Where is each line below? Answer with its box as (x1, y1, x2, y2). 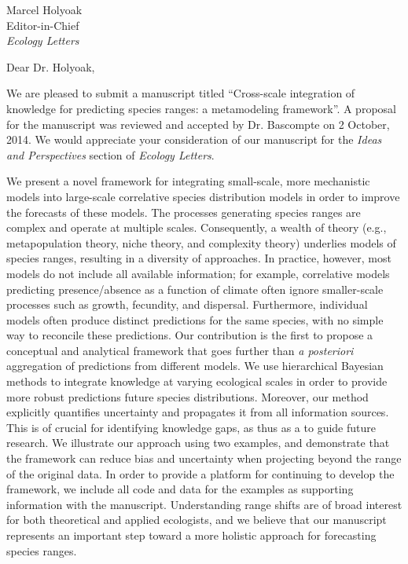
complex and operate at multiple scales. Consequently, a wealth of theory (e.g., (6, 219, 387, 236)
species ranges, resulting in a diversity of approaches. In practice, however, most (6, 250, 391, 266)
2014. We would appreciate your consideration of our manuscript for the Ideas (6, 131, 382, 148)
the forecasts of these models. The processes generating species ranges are (6, 203, 361, 220)
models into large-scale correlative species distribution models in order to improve (6, 188, 400, 204)
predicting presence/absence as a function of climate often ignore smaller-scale (6, 280, 384, 297)
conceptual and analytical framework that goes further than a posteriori (6, 342, 354, 358)
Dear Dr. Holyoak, (6, 58, 95, 75)
